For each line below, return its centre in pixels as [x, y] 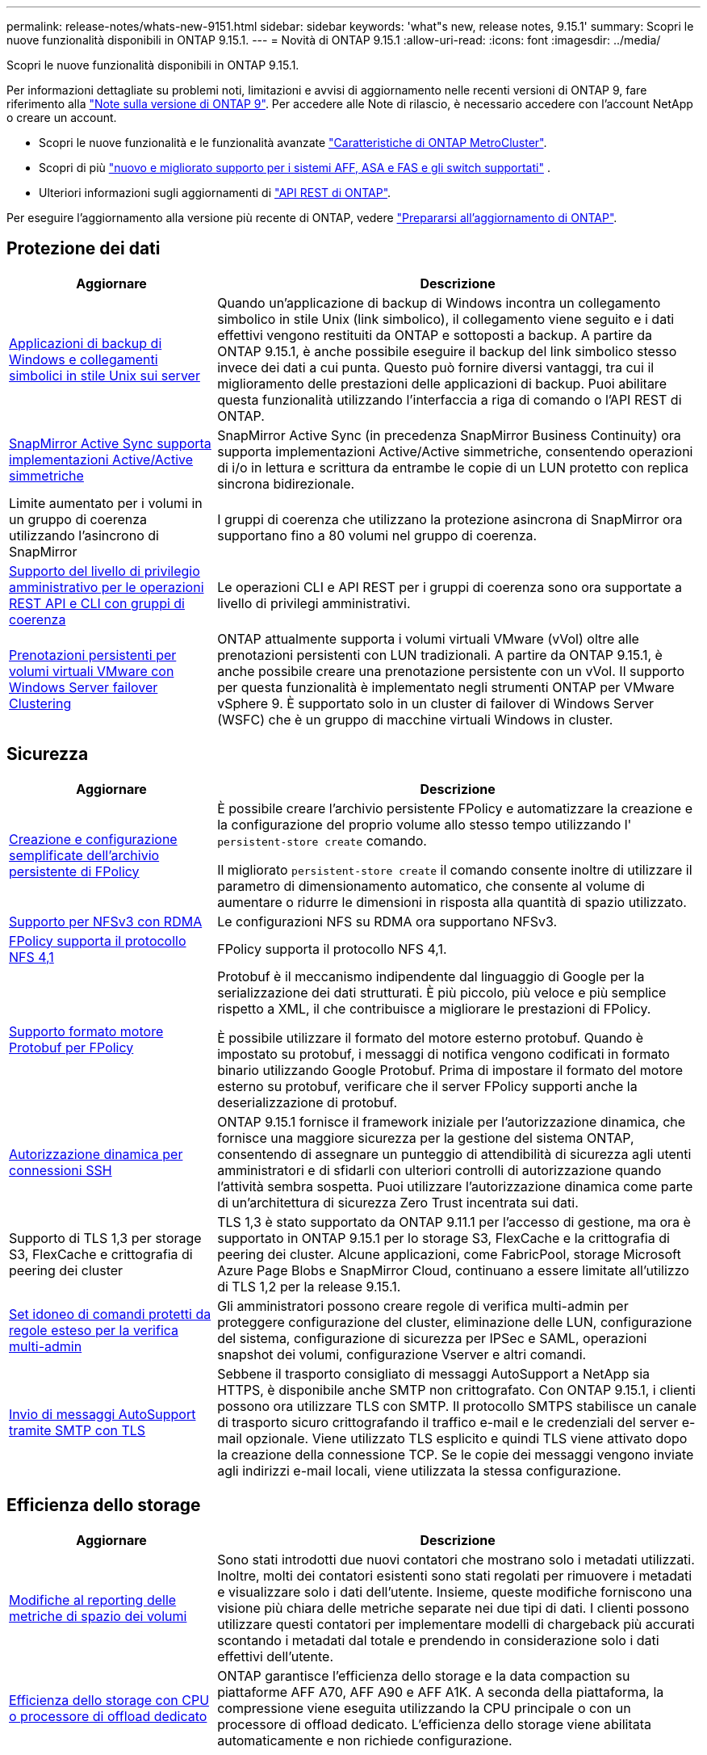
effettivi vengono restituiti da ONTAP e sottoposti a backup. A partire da [435, 335]
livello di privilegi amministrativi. [314, 603]
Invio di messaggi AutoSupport [102, 1414]
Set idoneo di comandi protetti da [110, 1314]
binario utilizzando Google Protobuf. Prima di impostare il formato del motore [450, 1070]
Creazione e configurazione [93, 839]
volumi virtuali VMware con [92, 671]
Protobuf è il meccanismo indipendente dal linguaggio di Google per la [431, 976]
